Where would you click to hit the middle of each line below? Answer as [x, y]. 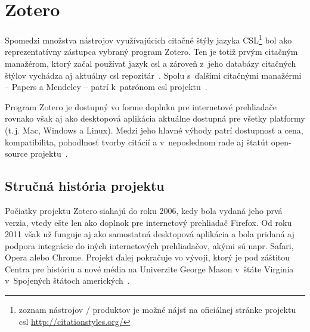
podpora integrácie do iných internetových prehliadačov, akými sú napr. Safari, [149, 245]
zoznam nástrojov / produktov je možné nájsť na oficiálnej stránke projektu [157, 310]
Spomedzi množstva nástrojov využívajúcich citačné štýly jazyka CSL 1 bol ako [148, 39]
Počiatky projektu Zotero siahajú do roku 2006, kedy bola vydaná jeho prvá [144, 210]
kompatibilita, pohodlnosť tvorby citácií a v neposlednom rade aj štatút [137, 142]
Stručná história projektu [85, 186]
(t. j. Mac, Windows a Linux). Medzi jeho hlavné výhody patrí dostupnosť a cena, [154, 130]
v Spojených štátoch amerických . [67, 280]
